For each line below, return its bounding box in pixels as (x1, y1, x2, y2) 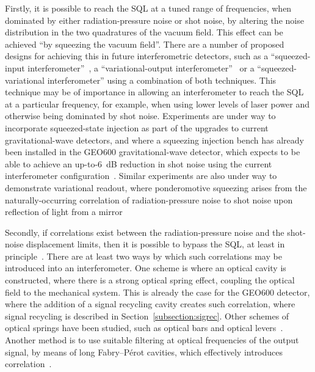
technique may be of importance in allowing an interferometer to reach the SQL (5, 86, 304, 98)
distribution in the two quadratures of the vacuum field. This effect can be (5, 26, 283, 38)
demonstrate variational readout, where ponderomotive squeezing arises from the (5, 181, 307, 194)
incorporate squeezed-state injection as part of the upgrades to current (5, 121, 269, 134)
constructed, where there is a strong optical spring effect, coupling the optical (5, 274, 295, 286)
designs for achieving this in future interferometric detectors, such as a (5, 49, 269, 62)
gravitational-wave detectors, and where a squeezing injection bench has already (5, 133, 304, 146)
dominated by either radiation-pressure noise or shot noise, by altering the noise (5, 13, 304, 26)
